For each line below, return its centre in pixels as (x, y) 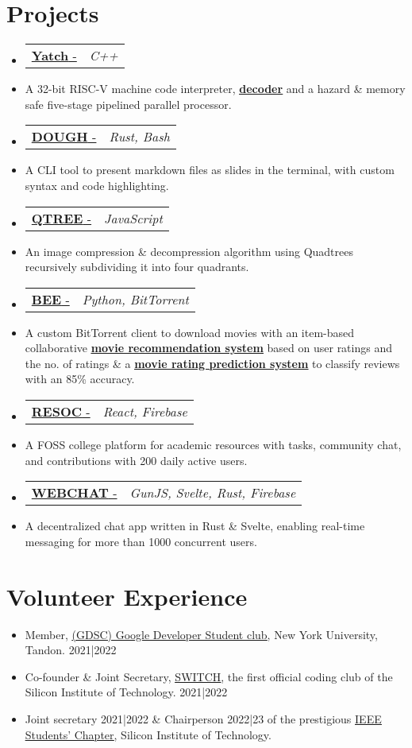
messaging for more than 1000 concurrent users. (141, 541)
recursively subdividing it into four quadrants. (137, 267)
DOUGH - (64, 137)
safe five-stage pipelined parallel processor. (128, 104)
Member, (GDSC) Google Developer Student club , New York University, (201, 634)
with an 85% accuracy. (80, 379)
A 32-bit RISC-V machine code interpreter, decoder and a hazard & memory (215, 89)
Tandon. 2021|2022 (71, 650)
